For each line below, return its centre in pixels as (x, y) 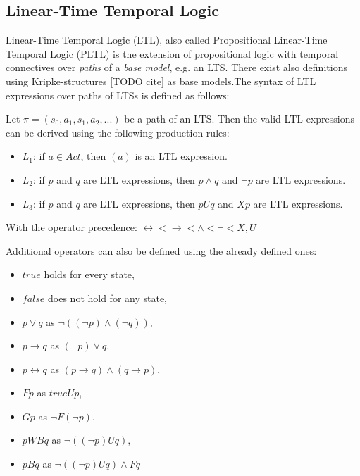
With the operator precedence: (72, 227)
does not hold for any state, (108, 297)
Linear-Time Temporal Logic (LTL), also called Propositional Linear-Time (167, 40)
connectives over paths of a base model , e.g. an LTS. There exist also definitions (176, 67)
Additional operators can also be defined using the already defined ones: (161, 250)
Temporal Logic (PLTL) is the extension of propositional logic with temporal (172, 53)
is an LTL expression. (181, 156)
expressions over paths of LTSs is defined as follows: (118, 95)
